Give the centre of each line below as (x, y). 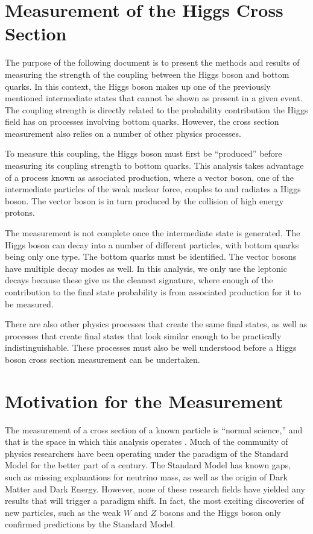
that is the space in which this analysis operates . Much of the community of (147, 441)
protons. (20, 212)
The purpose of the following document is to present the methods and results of (152, 62)
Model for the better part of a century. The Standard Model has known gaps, (148, 465)
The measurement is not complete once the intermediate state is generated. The (153, 233)
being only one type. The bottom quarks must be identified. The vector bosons (151, 256)
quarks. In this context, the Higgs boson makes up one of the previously (138, 86)
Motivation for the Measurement (144, 400)
